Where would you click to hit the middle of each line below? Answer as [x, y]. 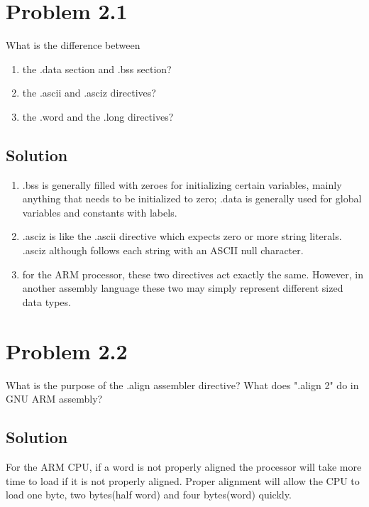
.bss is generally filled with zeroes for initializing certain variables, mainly [182, 184]
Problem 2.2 [67, 350]
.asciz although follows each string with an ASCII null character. [163, 250]
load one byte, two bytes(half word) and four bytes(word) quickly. [149, 495]
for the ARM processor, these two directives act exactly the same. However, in [193, 274]
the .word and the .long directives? [98, 116]
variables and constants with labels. [100, 212]
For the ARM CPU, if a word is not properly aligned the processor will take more [184, 466]
